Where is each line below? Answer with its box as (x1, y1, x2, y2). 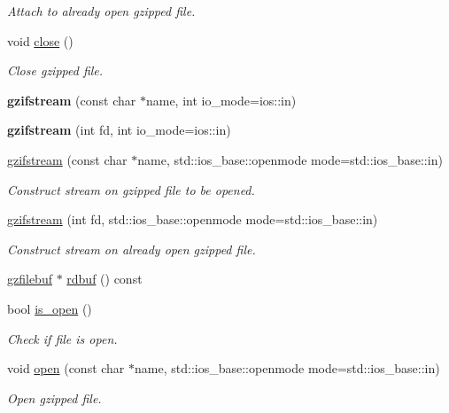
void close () (7, 31, 74, 50)
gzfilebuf (7, 269, 52, 288)
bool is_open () (7, 299, 92, 317)
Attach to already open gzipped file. (7, 2, 196, 19)
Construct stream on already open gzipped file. (7, 239, 256, 258)
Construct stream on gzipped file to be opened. (7, 180, 255, 199)
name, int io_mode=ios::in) (145, 90, 297, 109)
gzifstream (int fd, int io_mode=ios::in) (7, 121, 231, 139)
